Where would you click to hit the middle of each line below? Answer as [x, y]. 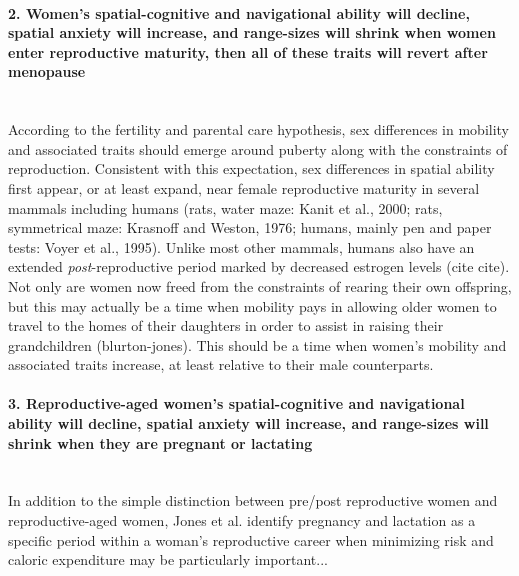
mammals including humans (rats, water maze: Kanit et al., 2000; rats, [225, 207]
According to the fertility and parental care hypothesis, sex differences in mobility [259, 129]
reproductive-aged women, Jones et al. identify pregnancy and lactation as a [242, 520]
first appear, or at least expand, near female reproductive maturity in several [244, 187]
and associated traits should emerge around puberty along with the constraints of [258, 148]
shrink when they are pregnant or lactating [160, 442]
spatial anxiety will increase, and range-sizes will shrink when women [252, 32]
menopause [47, 71]
